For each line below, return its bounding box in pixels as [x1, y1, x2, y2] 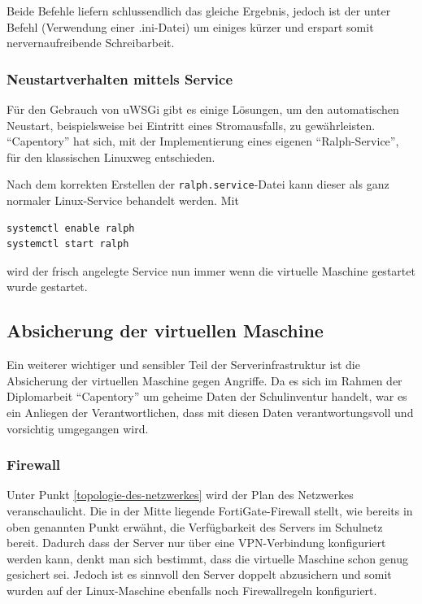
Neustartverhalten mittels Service [7, 68, 233, 89]
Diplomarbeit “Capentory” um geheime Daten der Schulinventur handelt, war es [7, 388, 407, 405]
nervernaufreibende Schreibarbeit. [7, 34, 175, 51]
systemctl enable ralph [7, 222, 135, 234]
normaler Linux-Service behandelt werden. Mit [7, 192, 239, 209]
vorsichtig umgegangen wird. [7, 419, 149, 437]
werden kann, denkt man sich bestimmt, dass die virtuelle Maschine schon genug [7, 550, 409, 567]
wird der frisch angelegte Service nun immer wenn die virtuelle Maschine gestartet [7, 262, 415, 279]
